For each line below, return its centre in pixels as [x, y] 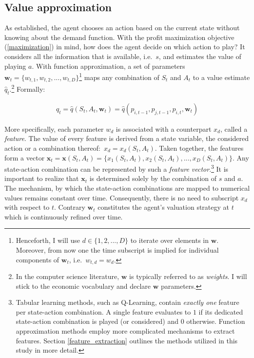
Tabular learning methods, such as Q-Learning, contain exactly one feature [127, 302]
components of [38, 259]
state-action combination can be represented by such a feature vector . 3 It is [117, 168]
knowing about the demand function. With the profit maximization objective [119, 37]
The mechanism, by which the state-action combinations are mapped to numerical [127, 188]
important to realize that [42, 178]
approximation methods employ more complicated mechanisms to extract [125, 330]
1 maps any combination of [119, 76]
